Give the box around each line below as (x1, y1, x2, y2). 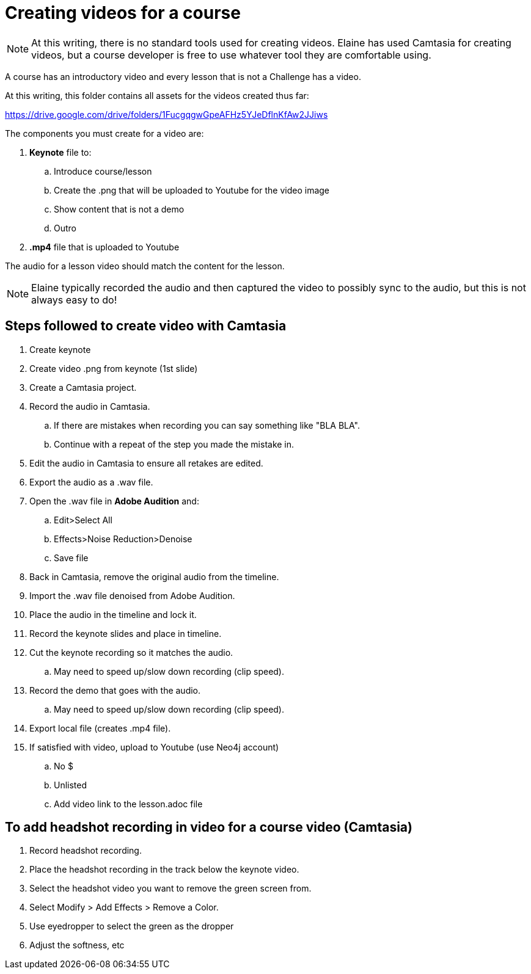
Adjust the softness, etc (29, 940, 125, 951)
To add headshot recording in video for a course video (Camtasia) (5, 820, 412, 835)
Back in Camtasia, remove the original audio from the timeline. (29, 571, 279, 582)
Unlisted (54, 779, 87, 790)
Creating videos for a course (5, 2, 241, 23)
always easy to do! (31, 293, 117, 306)
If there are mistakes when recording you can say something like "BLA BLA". (54, 420, 360, 431)
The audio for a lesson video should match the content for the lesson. (5, 260, 285, 271)
